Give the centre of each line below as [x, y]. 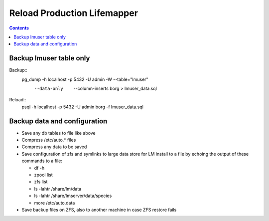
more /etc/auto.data [55, 203]
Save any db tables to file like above [59, 133]
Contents [19, 28]
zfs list [41, 182]
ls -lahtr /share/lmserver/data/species [73, 196]
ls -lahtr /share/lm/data [58, 189]
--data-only [49, 89]
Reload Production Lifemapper [73, 13]
